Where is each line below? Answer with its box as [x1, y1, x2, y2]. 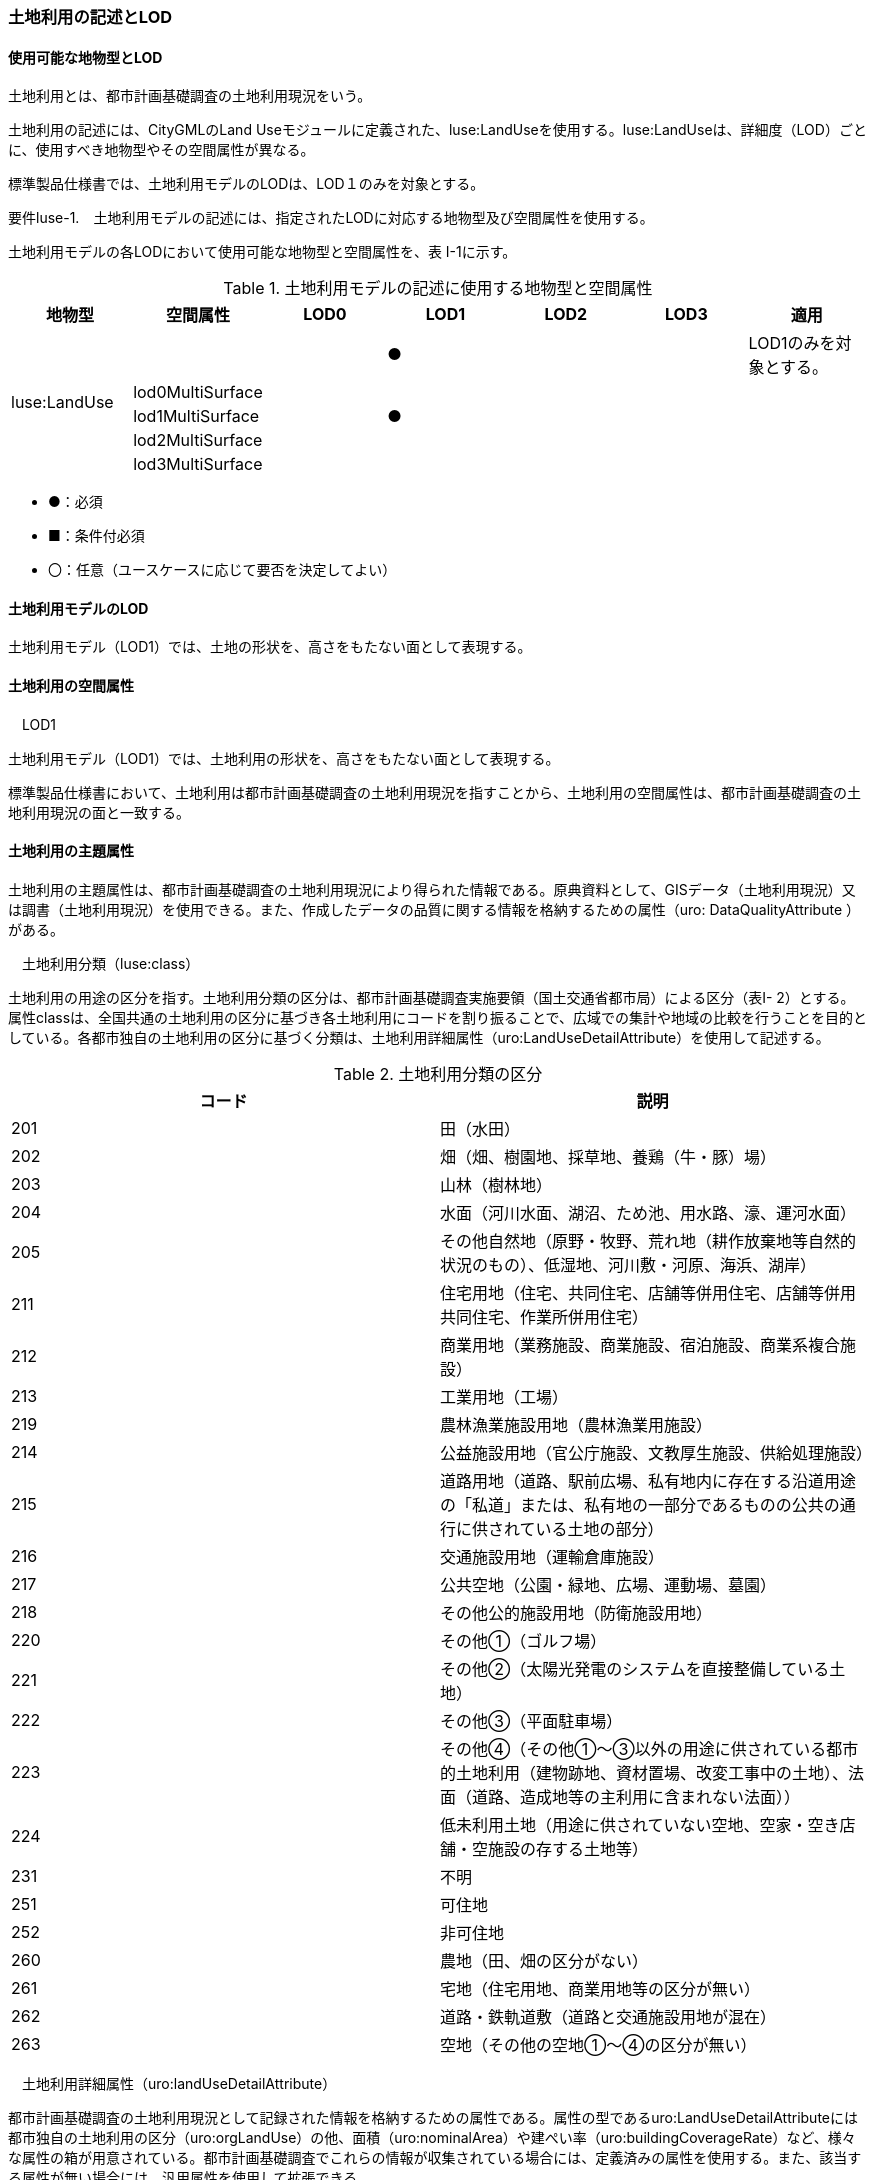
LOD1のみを [748, 333, 836, 354]
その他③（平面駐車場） [440, 1710, 623, 1731]
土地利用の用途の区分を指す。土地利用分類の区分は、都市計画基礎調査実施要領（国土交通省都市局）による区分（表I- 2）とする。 [8, 988, 855, 1006]
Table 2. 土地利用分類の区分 [333, 1063, 543, 1084]
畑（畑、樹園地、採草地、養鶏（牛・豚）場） [440, 1146, 777, 1167]
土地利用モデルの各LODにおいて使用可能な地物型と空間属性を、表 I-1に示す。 [8, 243, 517, 261]
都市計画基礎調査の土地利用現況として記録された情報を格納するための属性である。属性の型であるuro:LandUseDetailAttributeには [8, 2108, 858, 2126]
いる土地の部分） [535, 1518, 664, 1539]
